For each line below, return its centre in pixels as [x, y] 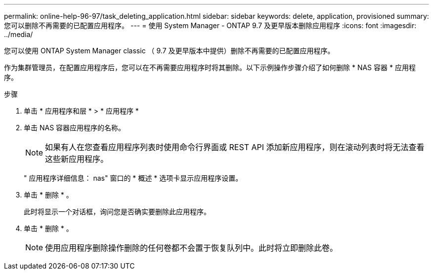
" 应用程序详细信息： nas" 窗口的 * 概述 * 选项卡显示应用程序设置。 [133, 178]
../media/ [19, 34]
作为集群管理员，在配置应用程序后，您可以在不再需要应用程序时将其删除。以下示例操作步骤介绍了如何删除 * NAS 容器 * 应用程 [210, 67]
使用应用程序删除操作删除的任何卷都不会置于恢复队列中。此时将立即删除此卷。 [192, 248]
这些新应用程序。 [77, 159]
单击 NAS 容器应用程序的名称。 [75, 128]
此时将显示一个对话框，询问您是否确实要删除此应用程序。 [117, 212]
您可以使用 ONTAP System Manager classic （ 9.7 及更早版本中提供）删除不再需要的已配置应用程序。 [169, 51]
